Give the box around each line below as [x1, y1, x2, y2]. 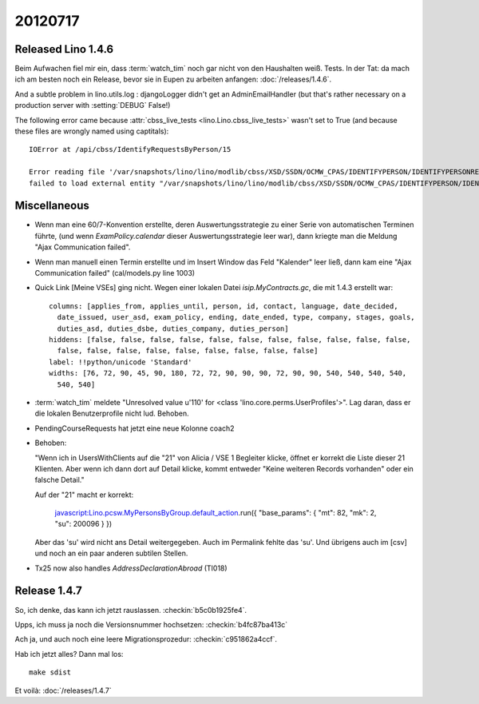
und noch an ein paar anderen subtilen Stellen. [34, 548, 188, 559]
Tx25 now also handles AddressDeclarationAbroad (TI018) [34, 563, 228, 573]
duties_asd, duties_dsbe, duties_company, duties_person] [57, 324, 289, 333]
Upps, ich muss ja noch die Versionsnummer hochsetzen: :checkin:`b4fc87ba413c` [14, 619, 288, 629]
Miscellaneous [14, 199, 89, 213]
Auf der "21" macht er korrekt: [34, 490, 134, 499]
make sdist [29, 668, 72, 677]
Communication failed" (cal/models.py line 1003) [34, 268, 196, 278]
